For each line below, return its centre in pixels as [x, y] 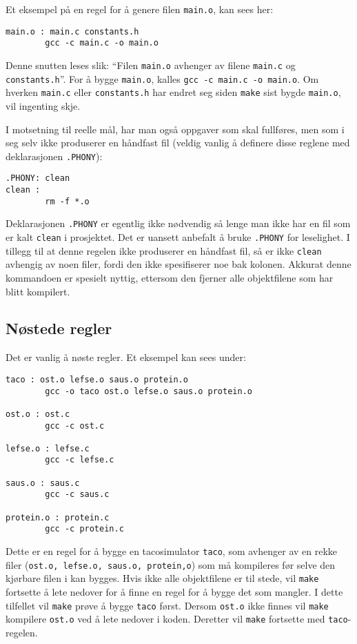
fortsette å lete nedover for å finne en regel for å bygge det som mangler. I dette [174, 592]
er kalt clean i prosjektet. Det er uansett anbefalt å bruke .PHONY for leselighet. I [178, 237]
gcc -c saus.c [77, 495]
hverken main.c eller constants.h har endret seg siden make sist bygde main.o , [173, 92]
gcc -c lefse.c [80, 460]
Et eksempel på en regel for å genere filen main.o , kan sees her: [140, 9]
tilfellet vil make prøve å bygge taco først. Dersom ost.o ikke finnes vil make [167, 605]
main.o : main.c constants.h [72, 31]
